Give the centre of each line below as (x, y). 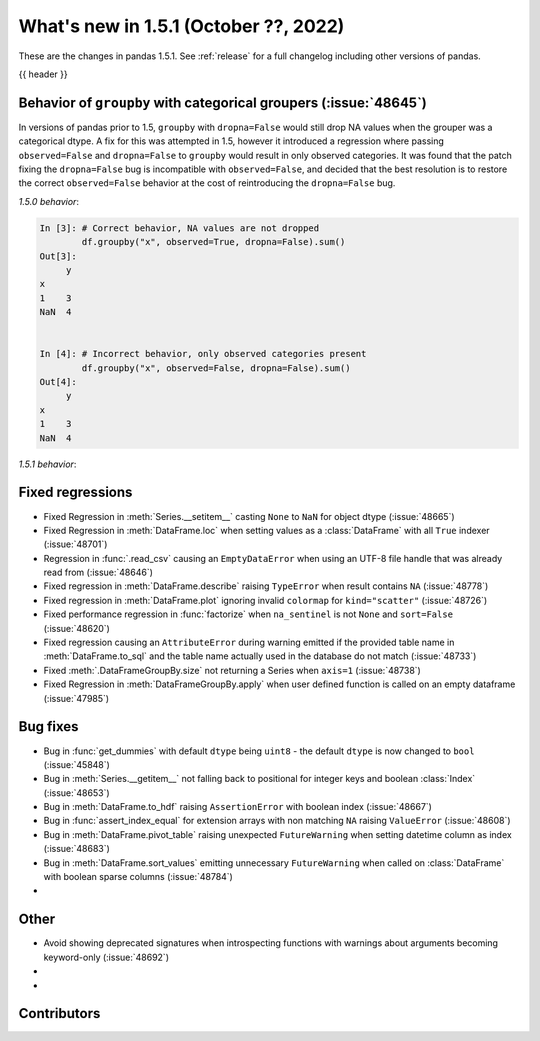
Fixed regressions (75, 492)
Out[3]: (58, 256)
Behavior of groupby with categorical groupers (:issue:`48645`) (222, 102)
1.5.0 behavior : (49, 201)
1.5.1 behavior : (47, 464)
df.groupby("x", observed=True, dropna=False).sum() (213, 242)
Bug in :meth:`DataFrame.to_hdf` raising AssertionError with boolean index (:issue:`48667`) (237, 807)
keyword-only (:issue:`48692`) (106, 957)
